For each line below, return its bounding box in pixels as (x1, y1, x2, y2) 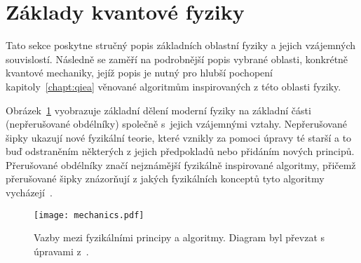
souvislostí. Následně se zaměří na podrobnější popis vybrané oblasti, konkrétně (6, 51, 348, 66)
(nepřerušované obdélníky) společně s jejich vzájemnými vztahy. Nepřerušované (6, 116, 347, 131)
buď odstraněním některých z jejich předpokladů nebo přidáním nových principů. (6, 144, 355, 159)
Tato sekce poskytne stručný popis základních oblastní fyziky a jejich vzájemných (6, 38, 355, 53)
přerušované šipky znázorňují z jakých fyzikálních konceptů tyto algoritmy (6, 171, 325, 186)
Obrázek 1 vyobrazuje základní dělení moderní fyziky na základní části (6, 102, 311, 117)
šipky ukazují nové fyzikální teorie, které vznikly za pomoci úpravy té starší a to (6, 130, 352, 144)
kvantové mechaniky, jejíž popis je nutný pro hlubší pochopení (6, 65, 273, 80)
